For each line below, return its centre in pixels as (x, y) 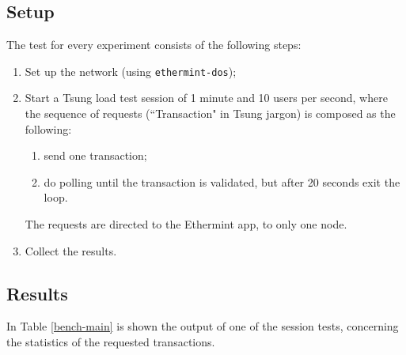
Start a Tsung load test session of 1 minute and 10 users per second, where (206, 98)
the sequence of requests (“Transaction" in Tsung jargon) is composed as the (210, 113)
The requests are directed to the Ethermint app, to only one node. (186, 224)
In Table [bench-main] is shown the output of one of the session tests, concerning (203, 326)
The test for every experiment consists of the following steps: (154, 45)
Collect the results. (71, 250)
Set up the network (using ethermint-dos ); (131, 71)
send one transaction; (95, 155)
